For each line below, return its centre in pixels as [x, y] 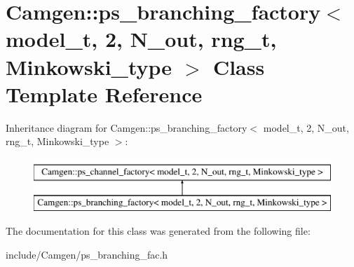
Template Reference [104, 94]
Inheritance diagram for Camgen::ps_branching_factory [127, 127]
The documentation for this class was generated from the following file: [158, 231]
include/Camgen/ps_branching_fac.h [87, 254]
